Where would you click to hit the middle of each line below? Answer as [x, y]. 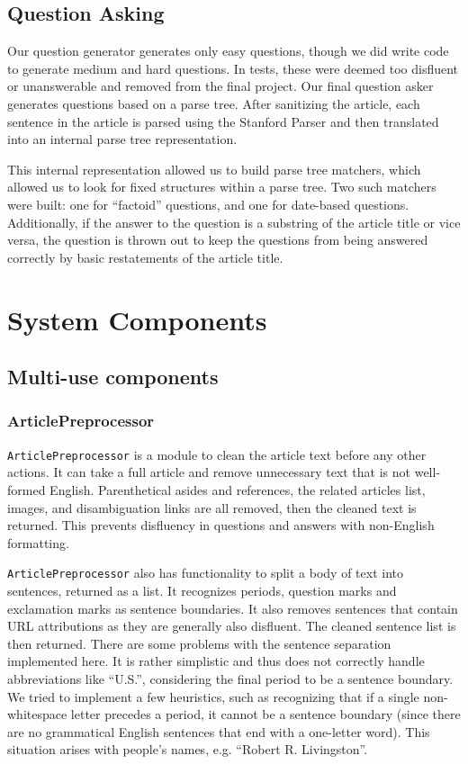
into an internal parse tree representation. [122, 139]
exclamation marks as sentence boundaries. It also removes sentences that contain [233, 608]
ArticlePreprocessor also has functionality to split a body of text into [206, 573]
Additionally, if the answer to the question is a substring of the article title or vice [234, 222]
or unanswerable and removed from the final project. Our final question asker [220, 86]
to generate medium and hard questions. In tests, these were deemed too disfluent [233, 68]
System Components [137, 319]
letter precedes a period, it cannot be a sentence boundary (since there [265, 714]
